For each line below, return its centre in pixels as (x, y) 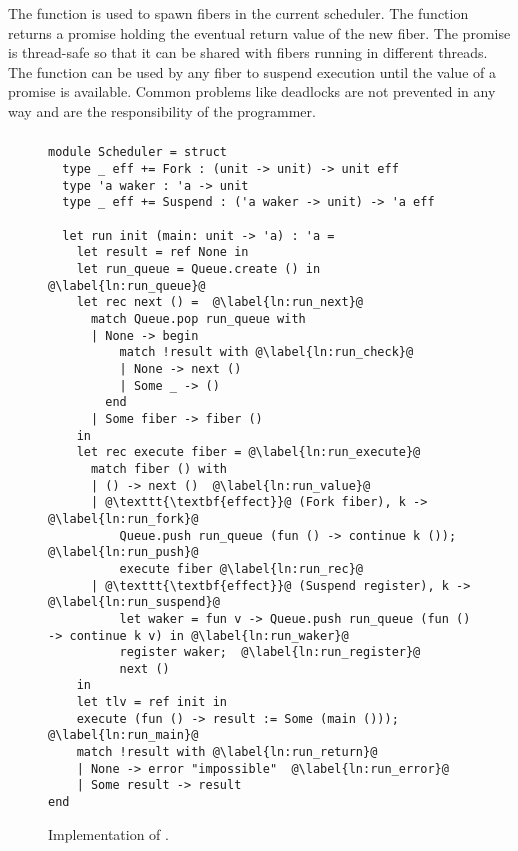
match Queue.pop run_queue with (198, 319)
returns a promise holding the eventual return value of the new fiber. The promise (259, 32)
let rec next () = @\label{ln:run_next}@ (219, 302)
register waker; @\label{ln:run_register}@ (270, 652)
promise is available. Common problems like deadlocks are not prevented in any (252, 91)
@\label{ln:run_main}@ (123, 735)
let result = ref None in (162, 252)
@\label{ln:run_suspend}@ (134, 602)
